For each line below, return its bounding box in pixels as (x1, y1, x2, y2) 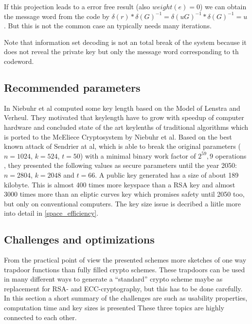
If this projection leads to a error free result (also (4, 1, 150, 11)
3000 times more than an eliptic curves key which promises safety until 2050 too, (4, 189, 245, 199)
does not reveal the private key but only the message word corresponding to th (4, 46, 239, 57)
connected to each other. (4, 312, 77, 322)
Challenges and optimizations (4, 232, 155, 247)
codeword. (4, 56, 34, 66)
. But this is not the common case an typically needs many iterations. (4, 20, 212, 31)
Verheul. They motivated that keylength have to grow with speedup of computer (4, 112, 244, 122)
